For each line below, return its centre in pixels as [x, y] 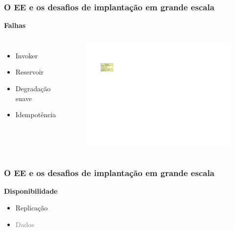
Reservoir [29, 72]
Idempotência [36, 115]
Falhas [15, 25]
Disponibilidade [31, 191]
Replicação [32, 208]
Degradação [33, 88]
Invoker [26, 55]
